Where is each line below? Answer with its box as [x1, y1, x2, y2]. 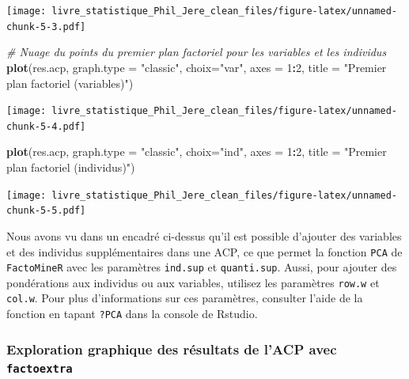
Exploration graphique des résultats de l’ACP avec [6, 339, 337, 358]
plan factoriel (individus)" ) [6, 159, 135, 175]
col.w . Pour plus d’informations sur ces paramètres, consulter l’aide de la [6, 290, 363, 306]
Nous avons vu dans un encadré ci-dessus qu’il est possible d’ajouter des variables [6, 227, 402, 244]
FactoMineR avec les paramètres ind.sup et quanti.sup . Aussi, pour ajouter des [6, 259, 397, 275]
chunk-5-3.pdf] [6, 21, 86, 32]
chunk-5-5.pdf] [6, 205, 86, 217]
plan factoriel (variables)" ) [6, 74, 134, 91]
